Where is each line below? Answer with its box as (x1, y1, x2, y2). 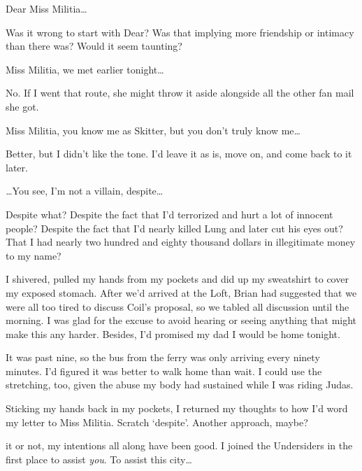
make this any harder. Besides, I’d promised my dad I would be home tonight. (6, 326, 340, 341)
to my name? (6, 248, 61, 262)
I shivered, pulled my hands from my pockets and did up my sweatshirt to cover (6, 272, 349, 286)
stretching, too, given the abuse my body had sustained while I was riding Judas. (6, 377, 354, 392)
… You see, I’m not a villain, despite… (6, 183, 164, 198)
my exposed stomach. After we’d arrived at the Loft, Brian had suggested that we (6, 285, 357, 300)
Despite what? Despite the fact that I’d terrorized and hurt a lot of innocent (6, 206, 333, 221)
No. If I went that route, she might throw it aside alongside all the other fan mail (6, 85, 354, 100)
